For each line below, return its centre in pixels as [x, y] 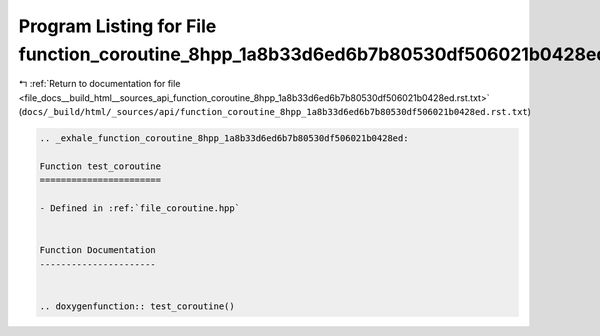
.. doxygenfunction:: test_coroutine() [137, 306]
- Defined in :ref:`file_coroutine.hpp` [139, 208]
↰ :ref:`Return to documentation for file [99, 84]
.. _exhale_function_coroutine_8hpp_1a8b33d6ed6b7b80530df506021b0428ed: [224, 138]
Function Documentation [98, 250]
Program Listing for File [117, 26]
